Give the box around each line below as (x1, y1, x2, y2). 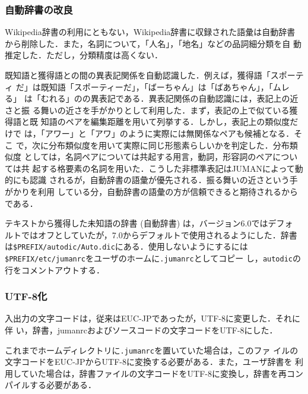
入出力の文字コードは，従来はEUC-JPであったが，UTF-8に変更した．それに (5, 312, 300, 324)
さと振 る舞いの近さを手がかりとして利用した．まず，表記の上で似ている (5, 103, 290, 116)
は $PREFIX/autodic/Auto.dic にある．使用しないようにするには (5, 240, 248, 253)
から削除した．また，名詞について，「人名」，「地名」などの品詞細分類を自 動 (5, 37, 301, 49)
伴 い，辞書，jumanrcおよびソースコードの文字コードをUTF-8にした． (5, 324, 278, 336)
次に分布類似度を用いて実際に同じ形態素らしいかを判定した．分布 (32, 138, 290, 151)
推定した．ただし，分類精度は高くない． (5, 49, 163, 61)
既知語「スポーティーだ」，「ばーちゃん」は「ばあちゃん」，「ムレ (40, 80, 290, 93)
